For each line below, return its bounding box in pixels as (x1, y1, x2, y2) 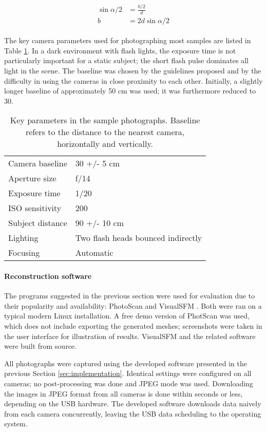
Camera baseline (8, 157, 67, 170)
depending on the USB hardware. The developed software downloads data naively (4, 398, 261, 409)
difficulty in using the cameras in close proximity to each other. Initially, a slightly (4, 75, 263, 86)
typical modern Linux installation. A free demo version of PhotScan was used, (4, 310, 250, 321)
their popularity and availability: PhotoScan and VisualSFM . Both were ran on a (4, 300, 262, 311)
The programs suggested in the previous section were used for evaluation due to (4, 290, 255, 301)
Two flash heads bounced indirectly (75, 232, 202, 244)
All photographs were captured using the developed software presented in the (4, 358, 247, 368)
